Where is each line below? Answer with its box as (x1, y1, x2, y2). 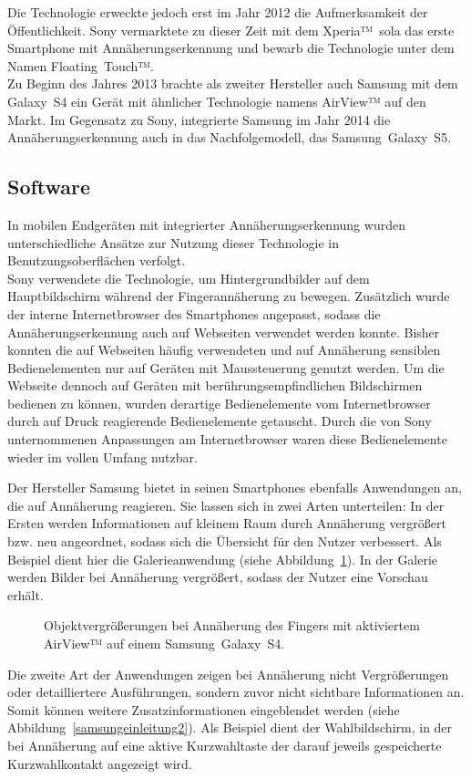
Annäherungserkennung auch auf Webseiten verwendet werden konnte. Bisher (7, 322, 440, 341)
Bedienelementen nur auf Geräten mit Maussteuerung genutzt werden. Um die (7, 358, 445, 377)
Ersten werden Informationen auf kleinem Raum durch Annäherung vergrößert (7, 514, 446, 533)
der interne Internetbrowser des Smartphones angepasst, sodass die (7, 304, 381, 323)
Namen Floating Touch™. (7, 56, 154, 75)
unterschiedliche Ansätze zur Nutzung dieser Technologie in (7, 233, 339, 252)
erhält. (7, 585, 44, 604)
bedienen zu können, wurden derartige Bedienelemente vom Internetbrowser (7, 393, 431, 412)
